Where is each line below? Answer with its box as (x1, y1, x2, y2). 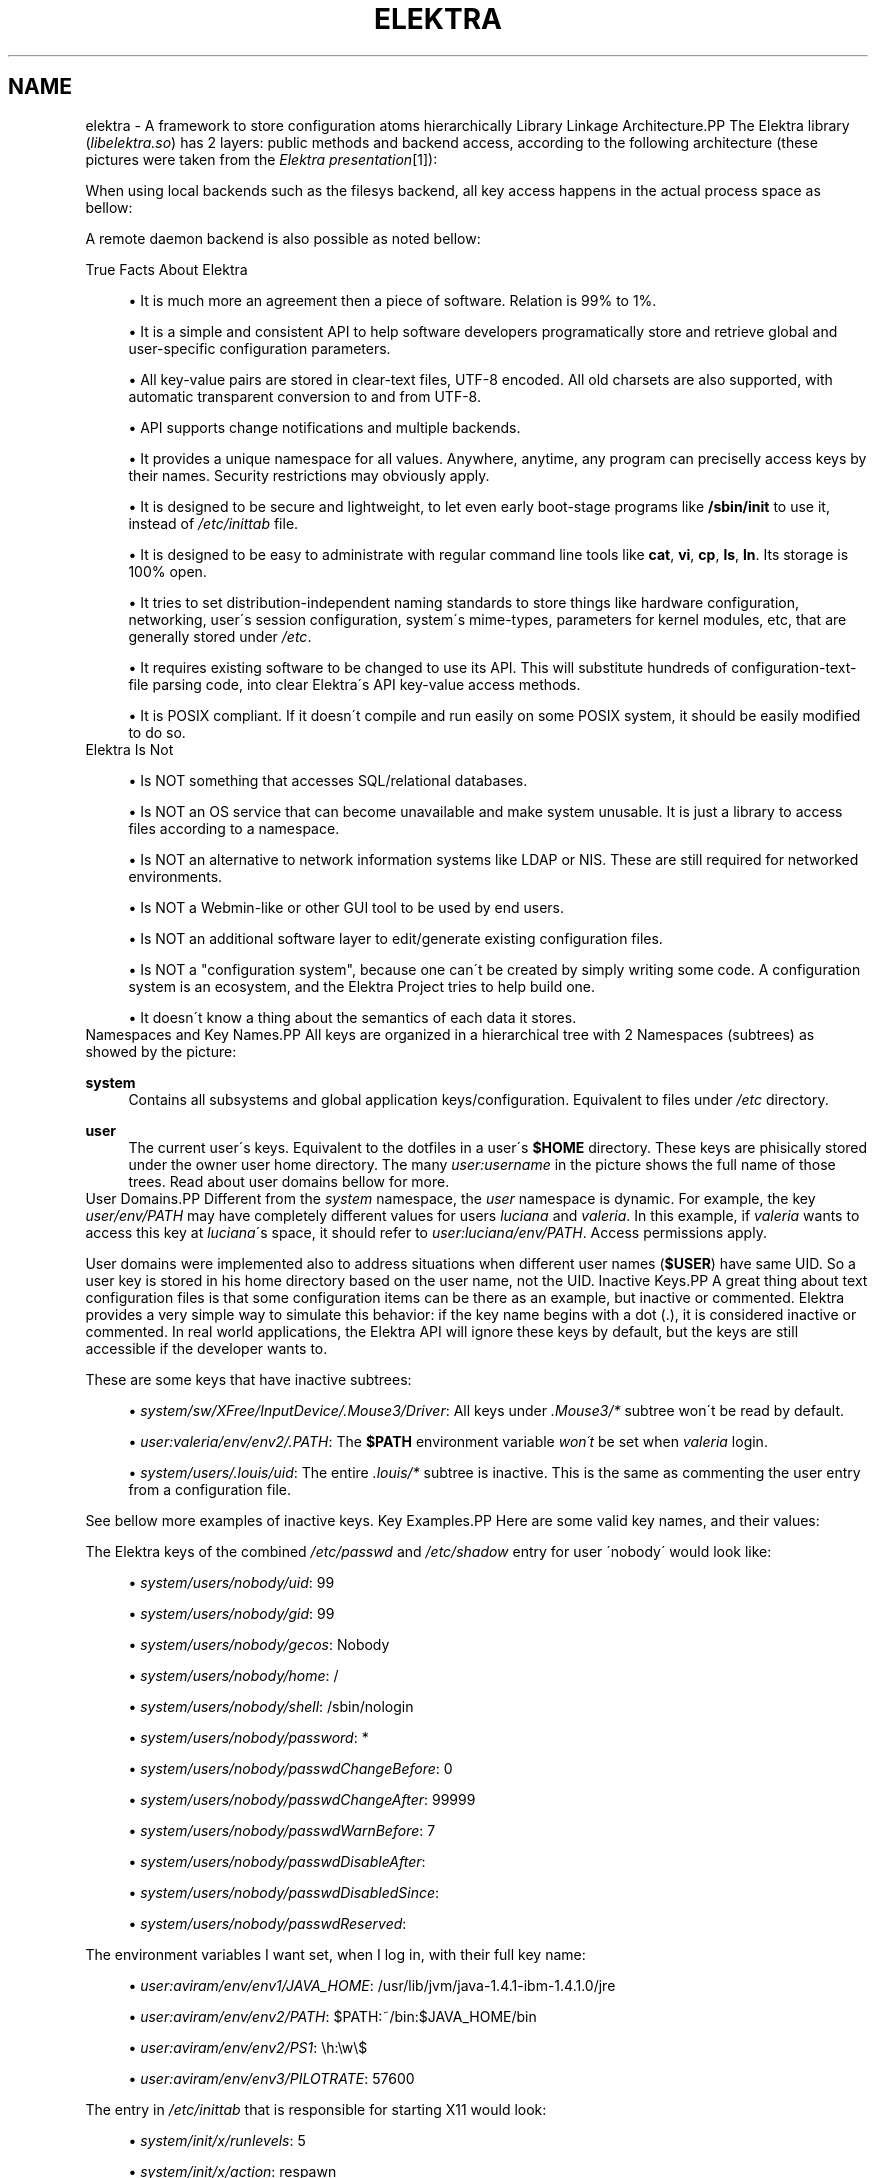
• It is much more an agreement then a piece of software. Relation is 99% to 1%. (128, 291, 657, 309)
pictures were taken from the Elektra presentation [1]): (85, 150, 438, 168)
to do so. (128, 723, 186, 741)
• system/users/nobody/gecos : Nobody (128, 1635, 390, 1653)
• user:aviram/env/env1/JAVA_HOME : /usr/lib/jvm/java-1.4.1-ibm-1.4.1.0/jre (128, 1976, 616, 1994)
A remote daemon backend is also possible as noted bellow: (85, 229, 481, 247)
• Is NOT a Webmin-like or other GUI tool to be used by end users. (128, 898, 565, 916)
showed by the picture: (85, 1042, 237, 1060)
